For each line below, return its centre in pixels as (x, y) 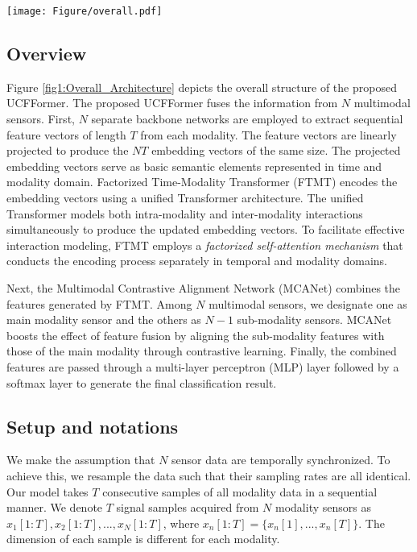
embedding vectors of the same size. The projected (276, 150)
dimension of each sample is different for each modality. (143, 539)
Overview (47, 54)
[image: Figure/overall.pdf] (85, 11)
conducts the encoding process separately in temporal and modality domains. (197, 261)
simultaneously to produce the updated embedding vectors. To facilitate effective (206, 229)
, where (181, 523)
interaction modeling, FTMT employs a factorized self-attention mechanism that (205, 245)
